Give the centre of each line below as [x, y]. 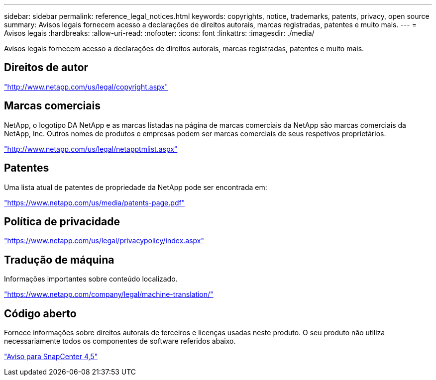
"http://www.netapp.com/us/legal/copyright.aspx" [86, 87]
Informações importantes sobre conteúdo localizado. [91, 279]
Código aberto [40, 313]
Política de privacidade [62, 221]
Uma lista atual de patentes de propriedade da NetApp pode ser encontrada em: [136, 187]
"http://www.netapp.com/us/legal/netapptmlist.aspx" [91, 149]
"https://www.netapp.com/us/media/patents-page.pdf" [95, 202]
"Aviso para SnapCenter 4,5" [51, 357]
